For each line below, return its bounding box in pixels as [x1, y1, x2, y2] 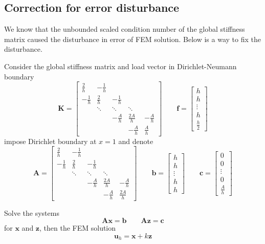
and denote [118, 135, 153, 146]
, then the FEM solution [39, 222, 116, 233]
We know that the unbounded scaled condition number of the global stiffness [4, 24, 245, 34]
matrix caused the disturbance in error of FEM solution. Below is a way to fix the [4, 33, 261, 44]
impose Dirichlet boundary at [4, 135, 97, 146]
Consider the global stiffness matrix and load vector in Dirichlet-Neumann [4, 60, 237, 71]
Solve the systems [4, 207, 59, 218]
